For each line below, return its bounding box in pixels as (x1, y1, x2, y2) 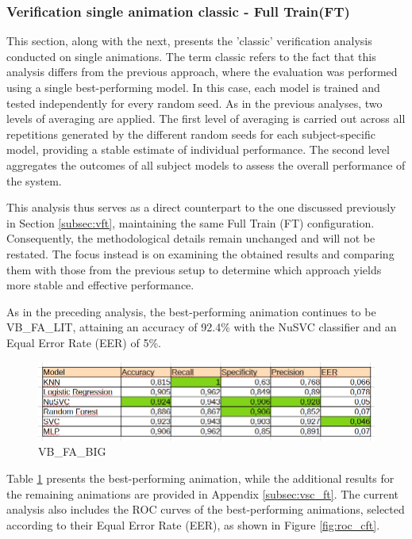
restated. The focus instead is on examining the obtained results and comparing (6, 245, 395, 262)
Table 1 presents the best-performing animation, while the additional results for (6, 469, 395, 486)
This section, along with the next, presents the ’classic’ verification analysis (6, 32, 372, 49)
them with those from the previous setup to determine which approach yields (6, 261, 382, 277)
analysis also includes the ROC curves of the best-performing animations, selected (6, 501, 405, 518)
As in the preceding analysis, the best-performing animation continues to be (6, 303, 376, 319)
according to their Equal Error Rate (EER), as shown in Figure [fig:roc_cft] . (6, 516, 380, 533)
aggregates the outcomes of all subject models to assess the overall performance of (6, 156, 406, 173)
